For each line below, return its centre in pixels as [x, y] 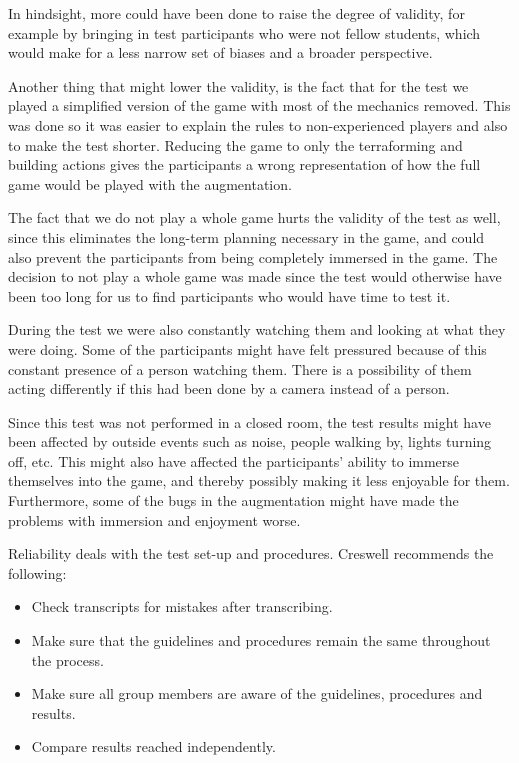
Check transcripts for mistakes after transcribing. [182, 606]
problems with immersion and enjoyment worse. [154, 519]
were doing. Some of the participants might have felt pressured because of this [247, 348]
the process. [67, 659]
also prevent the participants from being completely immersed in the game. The [253, 256]
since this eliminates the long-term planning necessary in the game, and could [246, 236]
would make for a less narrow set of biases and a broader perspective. [220, 52]
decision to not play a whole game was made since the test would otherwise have [255, 276]
